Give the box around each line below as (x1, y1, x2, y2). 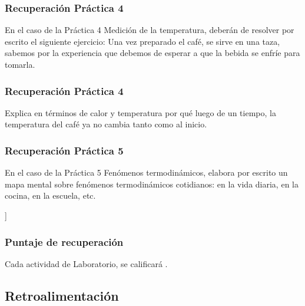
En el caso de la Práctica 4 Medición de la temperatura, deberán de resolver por (5, 24, 294, 36)
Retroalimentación (5, 286, 119, 304)
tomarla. (5, 58, 35, 70)
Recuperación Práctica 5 (5, 143, 124, 157)
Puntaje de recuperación (5, 234, 124, 249)
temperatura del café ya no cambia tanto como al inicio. (5, 118, 207, 130)
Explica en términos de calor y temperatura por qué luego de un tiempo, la (5, 106, 276, 119)
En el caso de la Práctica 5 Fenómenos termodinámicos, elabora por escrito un (5, 166, 288, 179)
